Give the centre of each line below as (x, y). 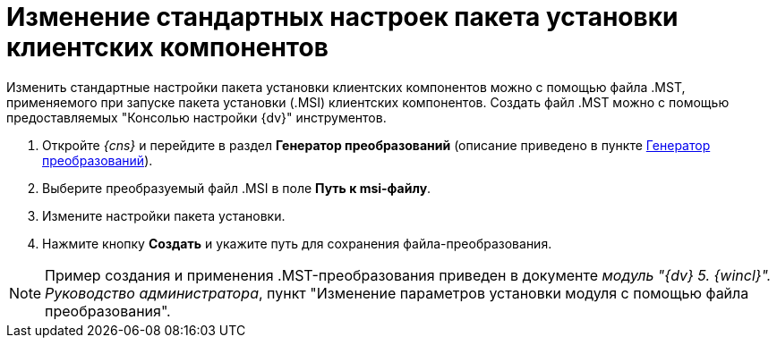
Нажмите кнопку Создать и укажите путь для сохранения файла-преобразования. (297, 243)
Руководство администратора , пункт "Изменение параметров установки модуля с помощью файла (397, 293)
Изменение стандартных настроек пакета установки (342, 17)
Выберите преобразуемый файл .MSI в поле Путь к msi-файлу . (237, 188)
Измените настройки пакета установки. (164, 215)
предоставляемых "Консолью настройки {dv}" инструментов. (196, 117)
